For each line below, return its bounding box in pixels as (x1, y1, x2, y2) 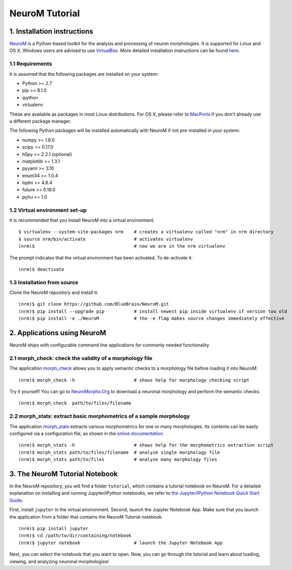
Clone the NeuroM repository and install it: (9, 289, 99, 295)
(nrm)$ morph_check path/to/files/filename (18, 400, 132, 406)
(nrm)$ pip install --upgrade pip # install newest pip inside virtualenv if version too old (18, 308, 287, 314)
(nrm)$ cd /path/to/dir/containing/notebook (18, 533, 132, 538)
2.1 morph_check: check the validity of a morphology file (9, 355, 153, 362)
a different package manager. (9, 118, 71, 124)
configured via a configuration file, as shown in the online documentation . (9, 430, 164, 437)
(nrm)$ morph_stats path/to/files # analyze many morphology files (18, 456, 218, 463)
